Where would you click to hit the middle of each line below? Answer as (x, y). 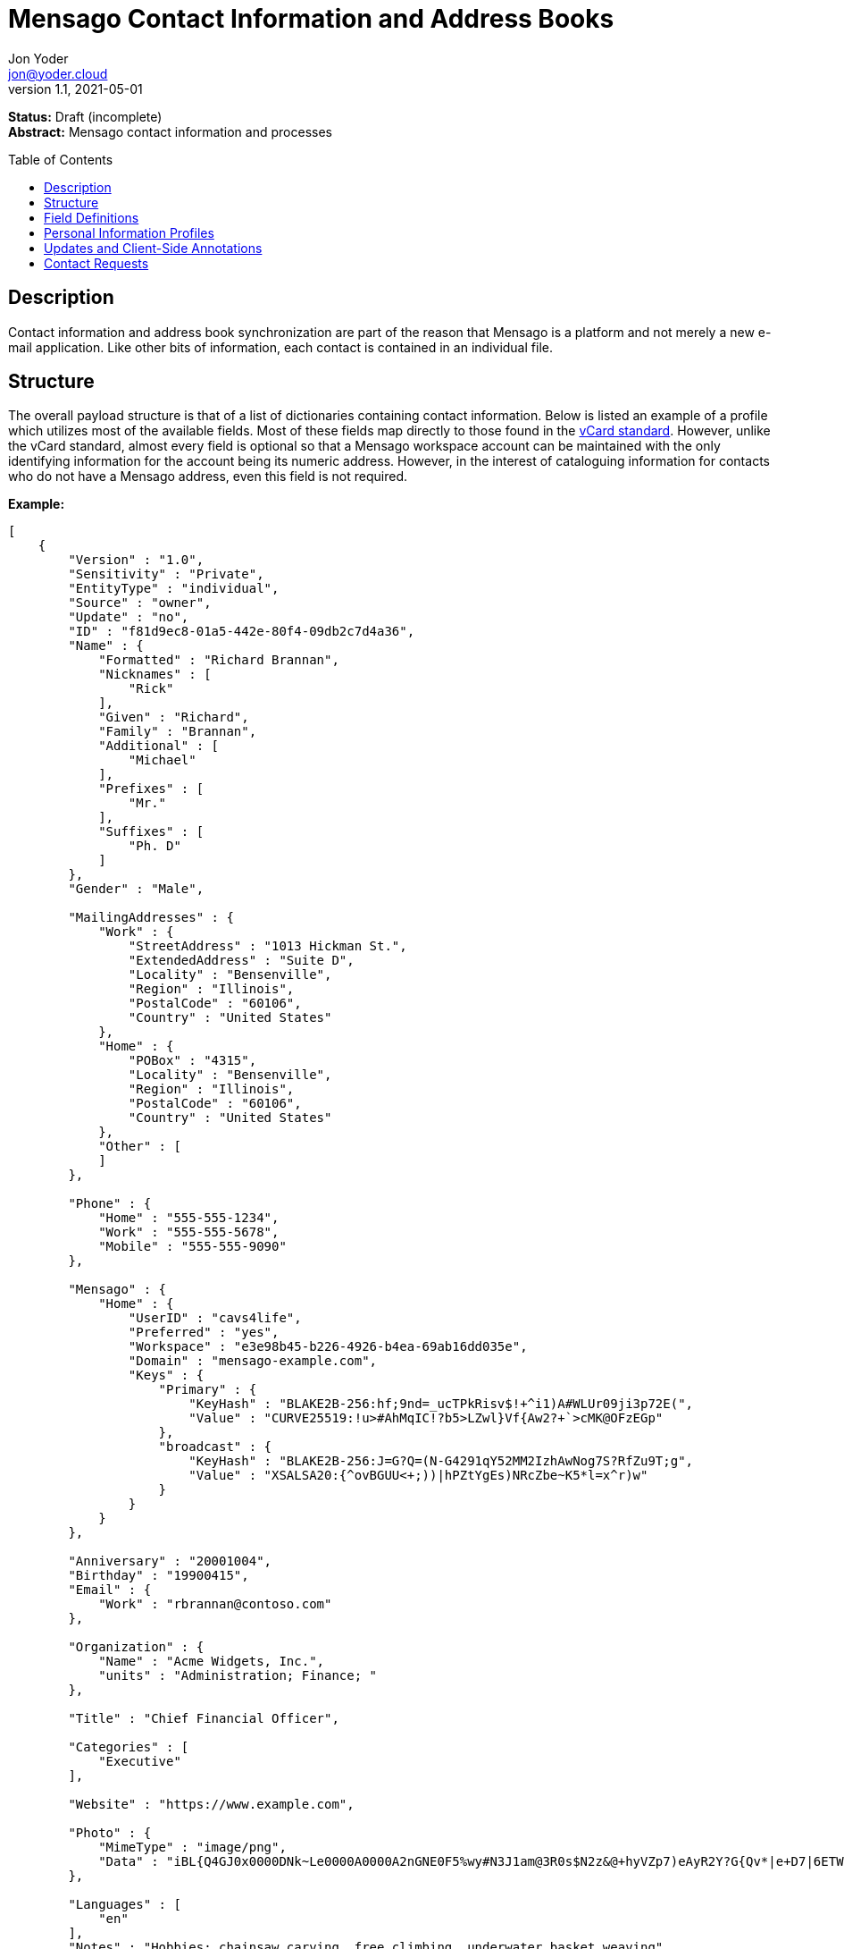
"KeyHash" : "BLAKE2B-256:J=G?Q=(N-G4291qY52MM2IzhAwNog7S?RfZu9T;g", (441, 1461)
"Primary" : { (208, 1390)
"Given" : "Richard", (174, 717)
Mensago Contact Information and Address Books (311, 19)
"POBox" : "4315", (192, 1061)
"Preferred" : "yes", (204, 1333)
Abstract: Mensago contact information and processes (170, 131)
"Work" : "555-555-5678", (189, 1232)
